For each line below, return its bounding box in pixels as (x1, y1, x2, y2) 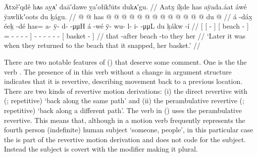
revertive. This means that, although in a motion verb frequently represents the (4, 115, 246, 125)
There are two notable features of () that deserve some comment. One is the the (4, 56, 247, 67)
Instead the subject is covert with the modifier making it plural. (4, 144, 198, 154)
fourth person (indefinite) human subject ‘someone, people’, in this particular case (4, 124, 254, 135)
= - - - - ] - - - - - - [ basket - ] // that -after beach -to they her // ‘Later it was (4, 30, 246, 40)
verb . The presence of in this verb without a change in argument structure (4, 66, 232, 77)
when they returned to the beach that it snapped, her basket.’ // (4, 40, 201, 50)
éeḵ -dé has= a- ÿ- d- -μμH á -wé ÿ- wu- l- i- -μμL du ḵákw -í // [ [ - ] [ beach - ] (4, 21, 249, 31)
